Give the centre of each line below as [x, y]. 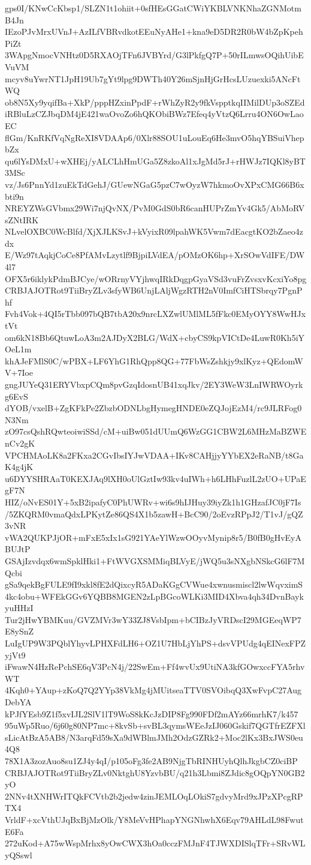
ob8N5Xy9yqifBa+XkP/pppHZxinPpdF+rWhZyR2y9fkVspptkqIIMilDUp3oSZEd [155, 102]
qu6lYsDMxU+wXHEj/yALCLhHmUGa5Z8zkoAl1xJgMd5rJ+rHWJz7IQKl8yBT [155, 161]
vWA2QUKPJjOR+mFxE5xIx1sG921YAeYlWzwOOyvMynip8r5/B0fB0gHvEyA [153, 537]
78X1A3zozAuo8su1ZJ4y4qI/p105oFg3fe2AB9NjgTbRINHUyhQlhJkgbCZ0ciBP [151, 761]
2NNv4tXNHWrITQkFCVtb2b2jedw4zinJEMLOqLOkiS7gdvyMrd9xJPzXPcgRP [154, 796]
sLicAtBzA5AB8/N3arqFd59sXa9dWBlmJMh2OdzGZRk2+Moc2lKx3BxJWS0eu [154, 737]
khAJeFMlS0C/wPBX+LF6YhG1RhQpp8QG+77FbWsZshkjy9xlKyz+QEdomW [154, 360]
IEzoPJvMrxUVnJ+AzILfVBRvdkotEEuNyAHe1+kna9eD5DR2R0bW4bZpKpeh [154, 32]
